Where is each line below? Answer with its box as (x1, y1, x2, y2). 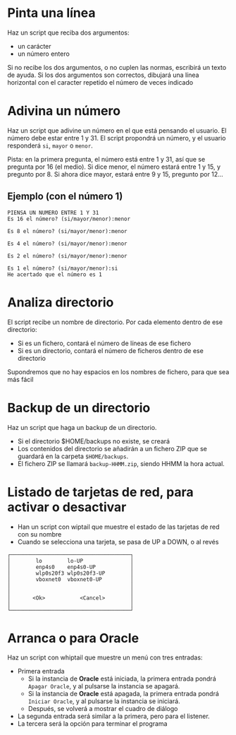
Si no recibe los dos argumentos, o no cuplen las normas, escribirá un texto (7, 63, 227, 71)
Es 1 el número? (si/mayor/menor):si (7, 265, 118, 272)
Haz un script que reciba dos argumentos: (7, 28, 130, 37)
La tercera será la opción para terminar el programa (17, 719, 168, 728)
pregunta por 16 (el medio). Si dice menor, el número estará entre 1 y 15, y (7, 162, 221, 171)
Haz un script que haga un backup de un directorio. (7, 423, 157, 431)
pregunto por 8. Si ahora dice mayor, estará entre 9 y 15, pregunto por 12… (7, 169, 223, 178)
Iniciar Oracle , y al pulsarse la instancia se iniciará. (27, 697, 181, 705)
